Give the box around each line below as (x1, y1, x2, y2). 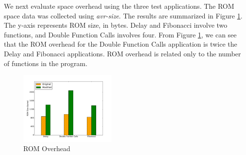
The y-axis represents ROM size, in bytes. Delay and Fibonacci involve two (4, 20, 228, 30)
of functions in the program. (4, 58, 88, 68)
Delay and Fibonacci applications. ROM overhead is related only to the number (4, 48, 241, 58)
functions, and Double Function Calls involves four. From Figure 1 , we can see (4, 29, 237, 39)
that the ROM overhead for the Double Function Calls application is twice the (4, 39, 237, 49)
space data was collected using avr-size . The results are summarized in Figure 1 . (4, 10, 243, 20)
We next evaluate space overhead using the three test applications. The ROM (4, 1, 234, 11)
